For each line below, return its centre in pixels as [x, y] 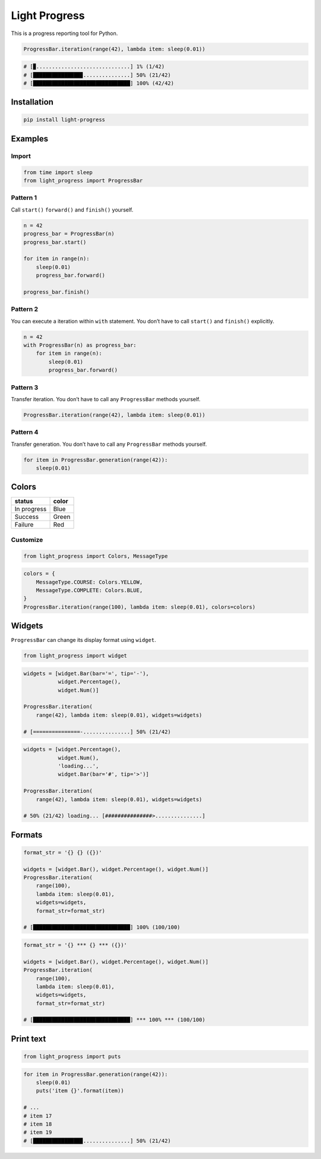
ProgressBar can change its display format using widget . [84, 640]
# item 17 [38, 1116]
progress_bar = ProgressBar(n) [69, 234]
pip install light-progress [64, 120]
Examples [30, 139]
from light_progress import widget [75, 656]
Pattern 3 [25, 388]
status [24, 501]
